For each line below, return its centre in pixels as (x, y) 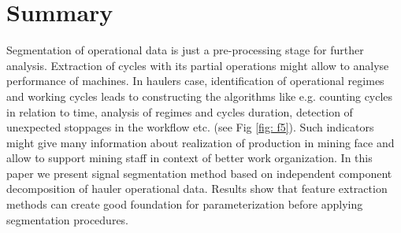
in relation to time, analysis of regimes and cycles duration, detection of (180, 111)
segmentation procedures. (68, 219)
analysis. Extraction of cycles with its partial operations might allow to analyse (198, 65)
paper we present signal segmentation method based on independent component (199, 173)
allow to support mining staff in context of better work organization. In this (189, 158)
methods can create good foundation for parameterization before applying (185, 204)
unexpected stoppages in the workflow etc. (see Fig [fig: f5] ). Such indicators (190, 127)
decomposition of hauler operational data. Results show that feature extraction (197, 189)
